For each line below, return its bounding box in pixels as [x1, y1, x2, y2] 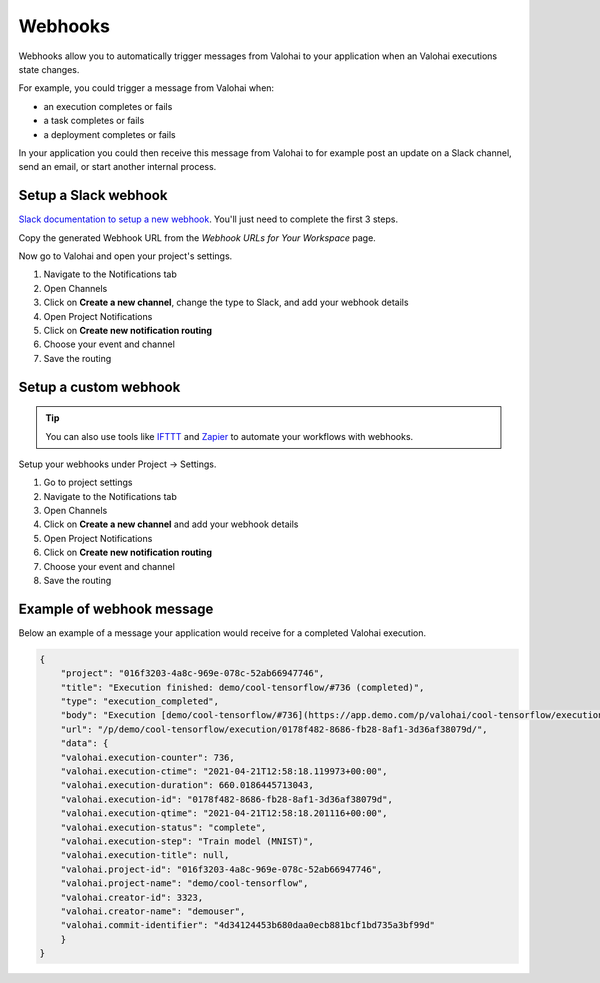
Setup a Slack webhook [18, 187, 168, 204]
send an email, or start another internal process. [18, 161, 217, 173]
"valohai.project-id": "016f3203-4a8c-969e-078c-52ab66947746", [60, 863, 383, 875]
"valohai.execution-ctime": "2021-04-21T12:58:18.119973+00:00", [60, 766, 388, 777]
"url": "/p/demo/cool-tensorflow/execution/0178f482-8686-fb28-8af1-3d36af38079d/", [60, 723, 489, 735]
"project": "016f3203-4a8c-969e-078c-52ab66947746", [60, 668, 325, 679]
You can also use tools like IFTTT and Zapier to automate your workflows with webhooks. [45, 430, 414, 442]
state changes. [18, 63, 80, 75]
